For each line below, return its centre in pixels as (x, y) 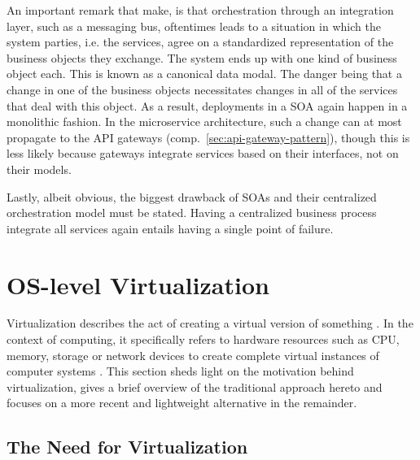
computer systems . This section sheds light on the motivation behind (180, 371)
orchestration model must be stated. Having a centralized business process (192, 213)
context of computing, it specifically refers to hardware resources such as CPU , (203, 339)
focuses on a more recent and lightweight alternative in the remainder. (182, 403)
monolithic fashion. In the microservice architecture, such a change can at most (204, 122)
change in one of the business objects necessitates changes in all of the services (202, 89)
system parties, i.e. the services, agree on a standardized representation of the (200, 42)
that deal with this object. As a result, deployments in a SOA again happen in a (207, 105)
